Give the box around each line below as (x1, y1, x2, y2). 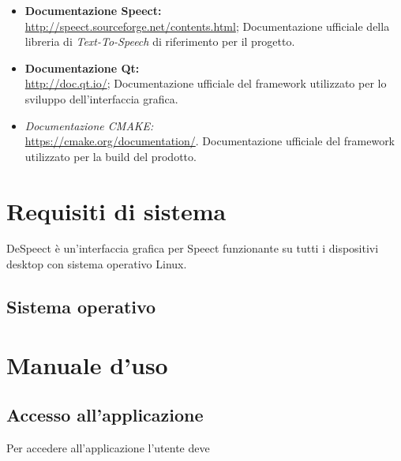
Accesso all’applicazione (6, 403, 204, 427)
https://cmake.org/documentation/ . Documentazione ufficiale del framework (24, 133, 395, 149)
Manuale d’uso (6, 348, 168, 380)
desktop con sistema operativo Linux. (6, 256, 187, 272)
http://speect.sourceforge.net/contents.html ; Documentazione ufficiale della (24, 17, 390, 34)
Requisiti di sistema (6, 194, 227, 227)
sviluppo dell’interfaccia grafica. (24, 90, 178, 107)
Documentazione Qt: (24, 59, 140, 76)
